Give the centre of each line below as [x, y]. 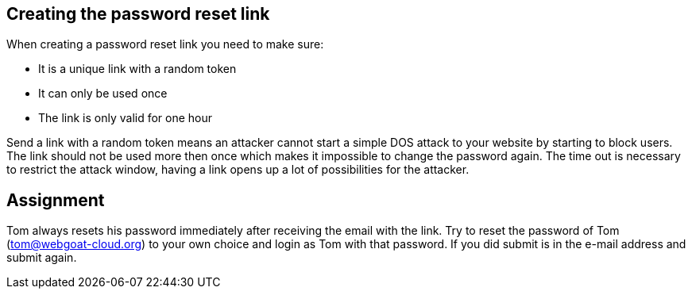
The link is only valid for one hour [126, 118]
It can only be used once [103, 94]
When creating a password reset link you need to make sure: [165, 44]
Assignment [56, 200]
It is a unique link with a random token [137, 69]
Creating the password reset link [138, 14]
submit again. [42, 258]
